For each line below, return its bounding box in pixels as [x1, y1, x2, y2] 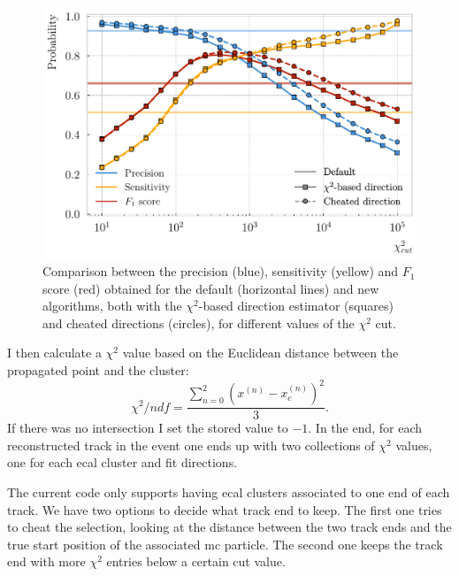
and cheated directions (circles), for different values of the [42, 313, 355, 332]
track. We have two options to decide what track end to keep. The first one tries [7, 500, 442, 518]
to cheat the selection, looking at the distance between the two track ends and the [7, 518, 452, 536]
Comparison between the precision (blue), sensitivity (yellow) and [42, 262, 399, 280]
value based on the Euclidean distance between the [122, 343, 399, 362]
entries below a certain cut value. [106, 552, 286, 571]
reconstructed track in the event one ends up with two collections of [7, 435, 375, 454]
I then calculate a [7, 343, 102, 362]
